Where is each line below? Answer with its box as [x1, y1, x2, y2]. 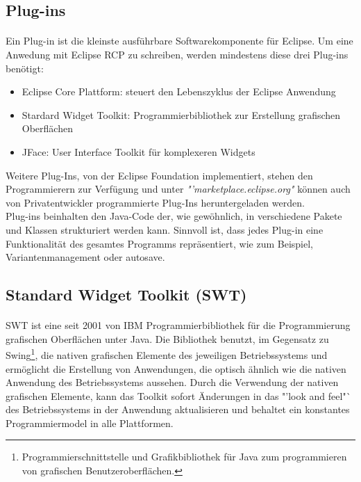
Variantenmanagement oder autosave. [6, 250, 165, 264]
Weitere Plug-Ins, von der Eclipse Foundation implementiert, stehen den [6, 168, 313, 182]
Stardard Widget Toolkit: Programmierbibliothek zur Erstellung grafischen [22, 107, 341, 122]
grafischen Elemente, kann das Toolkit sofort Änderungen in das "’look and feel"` [6, 388, 351, 403]
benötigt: [6, 61, 44, 75]
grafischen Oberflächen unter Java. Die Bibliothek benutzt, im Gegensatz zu [6, 331, 329, 346]
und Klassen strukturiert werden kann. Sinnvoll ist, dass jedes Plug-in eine [6, 222, 324, 236]
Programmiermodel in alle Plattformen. [6, 415, 174, 430]
